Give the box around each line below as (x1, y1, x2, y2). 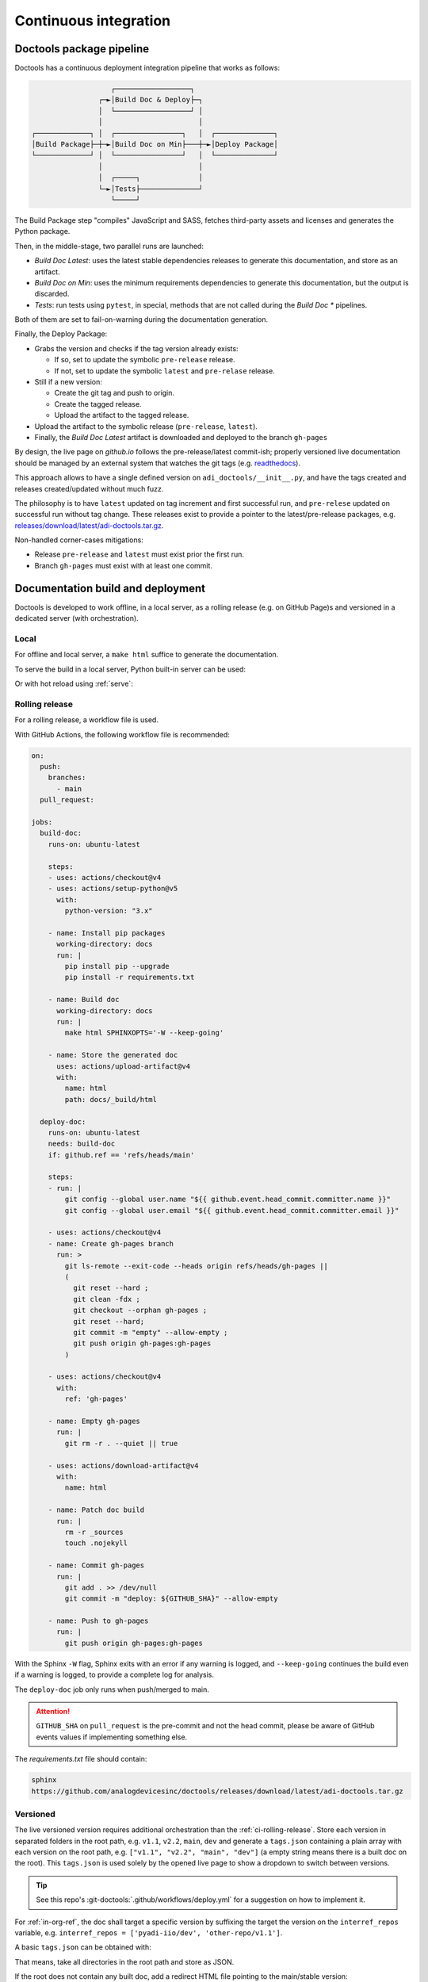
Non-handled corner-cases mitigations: (14, 535, 144, 545)
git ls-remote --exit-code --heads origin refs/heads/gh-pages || (64, 1261, 329, 1270)
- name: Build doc (48, 995, 120, 1004)
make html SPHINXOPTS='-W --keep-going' (64, 1028, 224, 1038)
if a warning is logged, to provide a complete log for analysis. (14, 1670, 214, 1680)
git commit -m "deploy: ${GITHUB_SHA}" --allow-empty (64, 1594, 278, 1603)
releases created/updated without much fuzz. (14, 484, 164, 493)
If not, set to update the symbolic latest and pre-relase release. (54, 365, 275, 376)
